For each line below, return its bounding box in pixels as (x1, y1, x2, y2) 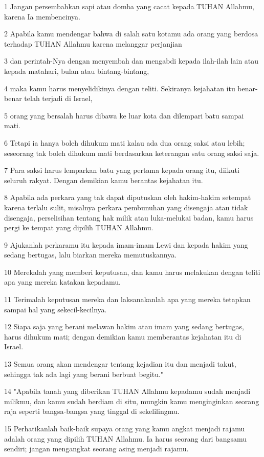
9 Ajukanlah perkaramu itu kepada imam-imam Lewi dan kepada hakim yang (4, 239, 248, 250)
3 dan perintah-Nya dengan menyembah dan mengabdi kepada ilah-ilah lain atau (4, 55, 259, 66)
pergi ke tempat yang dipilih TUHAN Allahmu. (4, 222, 153, 233)
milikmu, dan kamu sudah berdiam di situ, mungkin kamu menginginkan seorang (4, 395, 259, 406)
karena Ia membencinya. (4, 11, 80, 22)
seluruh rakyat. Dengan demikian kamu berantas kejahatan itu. (4, 174, 203, 185)
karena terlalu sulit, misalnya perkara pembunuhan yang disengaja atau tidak (4, 202, 248, 212)
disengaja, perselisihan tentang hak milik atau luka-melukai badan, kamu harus (4, 212, 254, 223)
